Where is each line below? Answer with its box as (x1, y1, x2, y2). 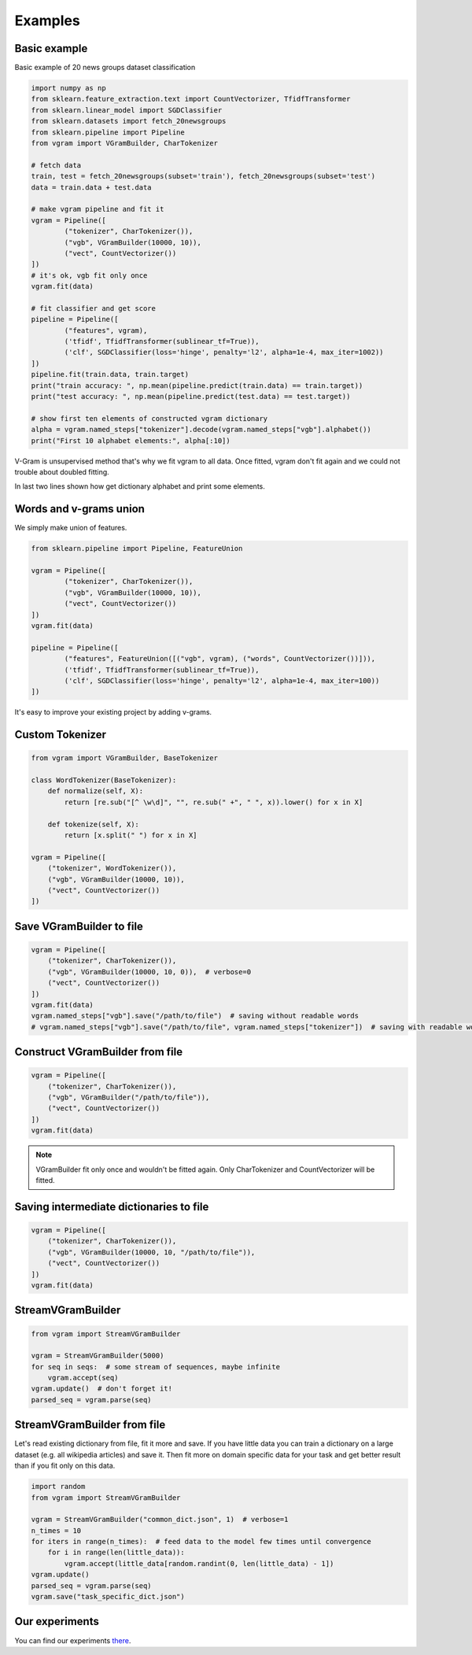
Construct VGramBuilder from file (14, 1045, 183, 1058)
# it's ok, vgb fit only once (31, 271, 148, 279)
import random (31, 1482, 86, 1491)
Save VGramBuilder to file (14, 919, 143, 933)
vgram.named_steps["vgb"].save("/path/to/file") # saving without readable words (31, 1011, 360, 1021)
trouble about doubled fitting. (14, 467, 109, 476)
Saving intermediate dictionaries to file (14, 1200, 209, 1214)
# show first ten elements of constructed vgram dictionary (31, 414, 268, 423)
